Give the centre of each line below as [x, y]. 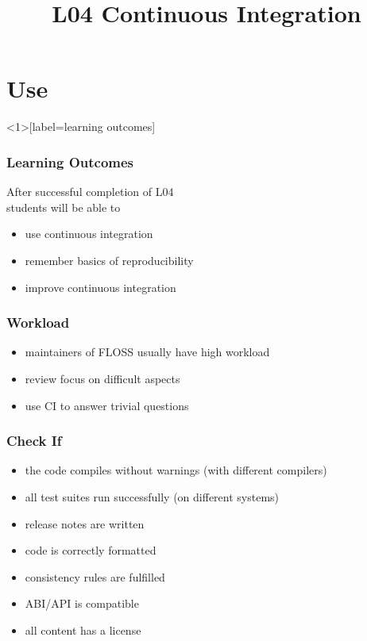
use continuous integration [89, 234]
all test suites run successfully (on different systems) [152, 496]
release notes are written [85, 523]
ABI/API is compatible [82, 603]
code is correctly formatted [91, 550]
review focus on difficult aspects [102, 378]
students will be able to [64, 207]
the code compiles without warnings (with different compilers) [176, 470]
